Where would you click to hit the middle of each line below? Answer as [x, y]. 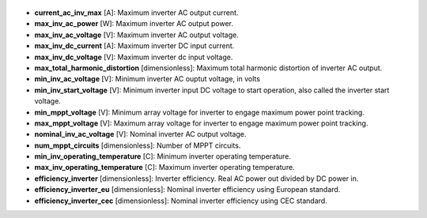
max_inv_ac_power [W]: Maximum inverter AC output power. [134, 24]
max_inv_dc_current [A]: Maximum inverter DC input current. [134, 46]
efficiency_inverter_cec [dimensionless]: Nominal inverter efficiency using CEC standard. [181, 201]
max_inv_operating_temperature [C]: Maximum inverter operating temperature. [165, 167]
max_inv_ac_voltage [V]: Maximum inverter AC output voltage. [136, 35]
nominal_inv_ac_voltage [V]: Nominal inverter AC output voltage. [140, 134]
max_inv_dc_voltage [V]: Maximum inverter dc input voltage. [134, 57]
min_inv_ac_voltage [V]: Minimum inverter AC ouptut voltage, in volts [147, 79]
